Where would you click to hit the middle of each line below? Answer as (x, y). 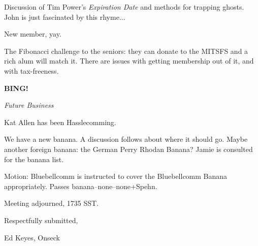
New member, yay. (33, 34)
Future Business (29, 105)
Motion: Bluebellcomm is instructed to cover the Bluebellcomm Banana (116, 176)
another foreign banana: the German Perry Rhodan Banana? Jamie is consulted (128, 149)
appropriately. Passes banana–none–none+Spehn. (81, 186)
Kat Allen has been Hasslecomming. (60, 122)
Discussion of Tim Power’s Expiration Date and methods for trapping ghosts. (124, 7)
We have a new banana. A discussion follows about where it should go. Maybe (126, 139)
